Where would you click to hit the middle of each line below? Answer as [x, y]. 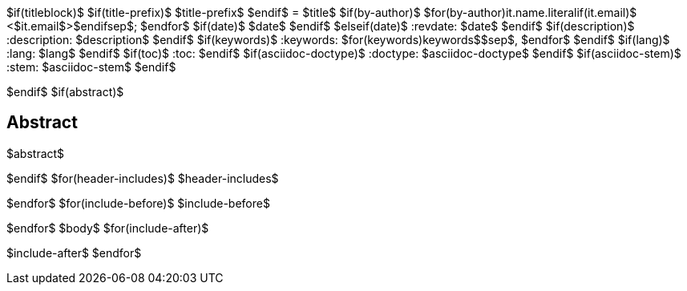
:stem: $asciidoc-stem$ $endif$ [91, 67]
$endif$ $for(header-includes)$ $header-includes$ [143, 178]
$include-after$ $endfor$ [74, 253]
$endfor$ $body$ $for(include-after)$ [108, 228]
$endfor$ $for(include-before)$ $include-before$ [138, 203]
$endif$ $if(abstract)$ [65, 92]
